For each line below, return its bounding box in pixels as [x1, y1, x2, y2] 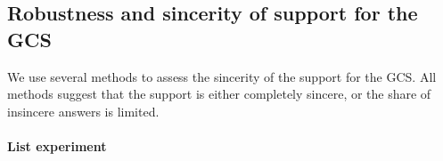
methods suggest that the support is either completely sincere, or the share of [7, 85, 431, 103]
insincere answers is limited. [7, 101, 160, 120]
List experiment [7, 136, 107, 155]
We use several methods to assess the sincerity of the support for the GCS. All [7, 67, 437, 85]
